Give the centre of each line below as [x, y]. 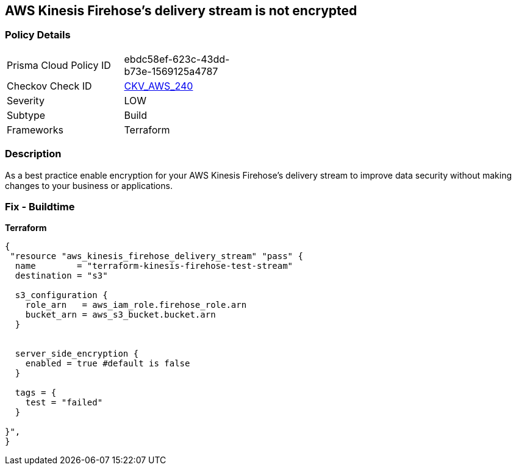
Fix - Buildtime [40, 206]
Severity [26, 100]
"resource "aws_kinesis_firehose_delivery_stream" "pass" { [156, 256]
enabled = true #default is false [108, 364]
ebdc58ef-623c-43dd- [177, 59]
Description [33, 154]
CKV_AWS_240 [159, 86]
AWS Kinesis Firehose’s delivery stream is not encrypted [181, 11]
